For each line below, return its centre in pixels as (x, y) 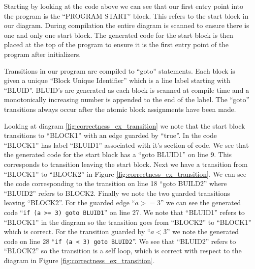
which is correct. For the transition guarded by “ (77, 231)
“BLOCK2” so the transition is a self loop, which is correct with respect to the (123, 251)
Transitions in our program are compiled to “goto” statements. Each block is (120, 70)
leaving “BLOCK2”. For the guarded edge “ (70, 202)
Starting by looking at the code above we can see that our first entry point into (124, 6)
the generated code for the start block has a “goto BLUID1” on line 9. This (118, 154)
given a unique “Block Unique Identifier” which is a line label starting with (117, 80)
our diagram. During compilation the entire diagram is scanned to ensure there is (127, 25)
